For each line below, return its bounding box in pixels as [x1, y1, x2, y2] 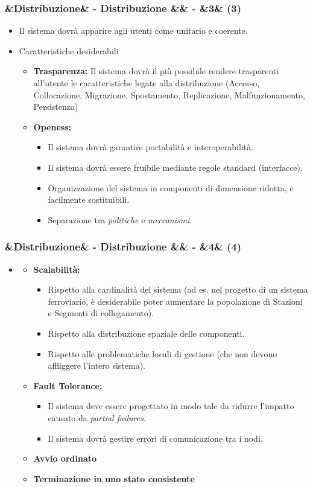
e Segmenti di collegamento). [48, 307, 154, 319]
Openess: [33, 120, 71, 133]
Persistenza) [33, 100, 78, 113]
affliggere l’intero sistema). [48, 359, 145, 372]
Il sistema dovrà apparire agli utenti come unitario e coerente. [19, 24, 248, 37]
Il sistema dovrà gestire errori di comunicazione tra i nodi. [48, 431, 263, 444]
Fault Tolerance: [33, 379, 103, 392]
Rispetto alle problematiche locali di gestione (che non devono [48, 347, 277, 360]
